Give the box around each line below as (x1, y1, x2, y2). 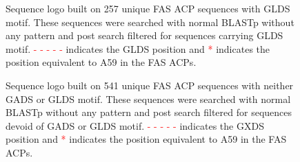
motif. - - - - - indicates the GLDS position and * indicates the (6, 41, 270, 56)
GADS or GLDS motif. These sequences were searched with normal (6, 91, 291, 106)
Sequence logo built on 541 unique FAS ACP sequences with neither (6, 78, 294, 92)
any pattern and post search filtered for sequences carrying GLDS (6, 28, 283, 43)
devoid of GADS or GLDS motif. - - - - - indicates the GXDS (6, 118, 264, 132)
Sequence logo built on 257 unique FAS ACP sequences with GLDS (6, 1, 290, 15)
